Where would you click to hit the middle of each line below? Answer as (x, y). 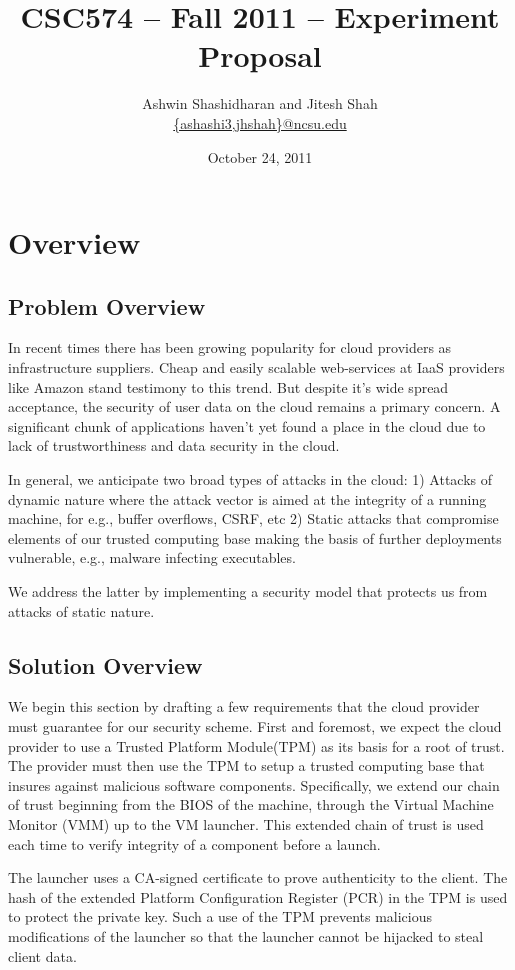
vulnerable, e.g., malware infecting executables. (152, 557)
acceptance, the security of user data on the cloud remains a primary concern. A (254, 406)
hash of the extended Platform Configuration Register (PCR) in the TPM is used (258, 896)
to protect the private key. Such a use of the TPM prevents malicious (220, 916)
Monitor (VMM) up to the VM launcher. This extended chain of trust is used (246, 823)
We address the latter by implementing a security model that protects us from (248, 591)
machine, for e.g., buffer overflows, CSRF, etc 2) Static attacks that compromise (253, 518)
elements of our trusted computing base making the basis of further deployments (255, 537)
